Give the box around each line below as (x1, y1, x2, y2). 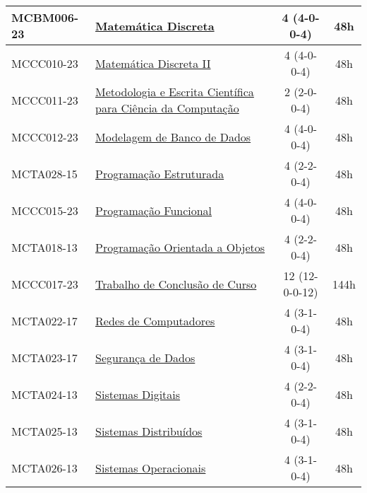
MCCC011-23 (11, 91, 78, 108)
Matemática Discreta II (95, 54, 211, 71)
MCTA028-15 (11, 165, 78, 182)
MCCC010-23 (11, 54, 78, 71)
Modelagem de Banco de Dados (95, 128, 251, 145)
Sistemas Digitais (95, 385, 181, 402)
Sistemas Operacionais (95, 459, 206, 476)
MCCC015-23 (11, 202, 78, 219)
